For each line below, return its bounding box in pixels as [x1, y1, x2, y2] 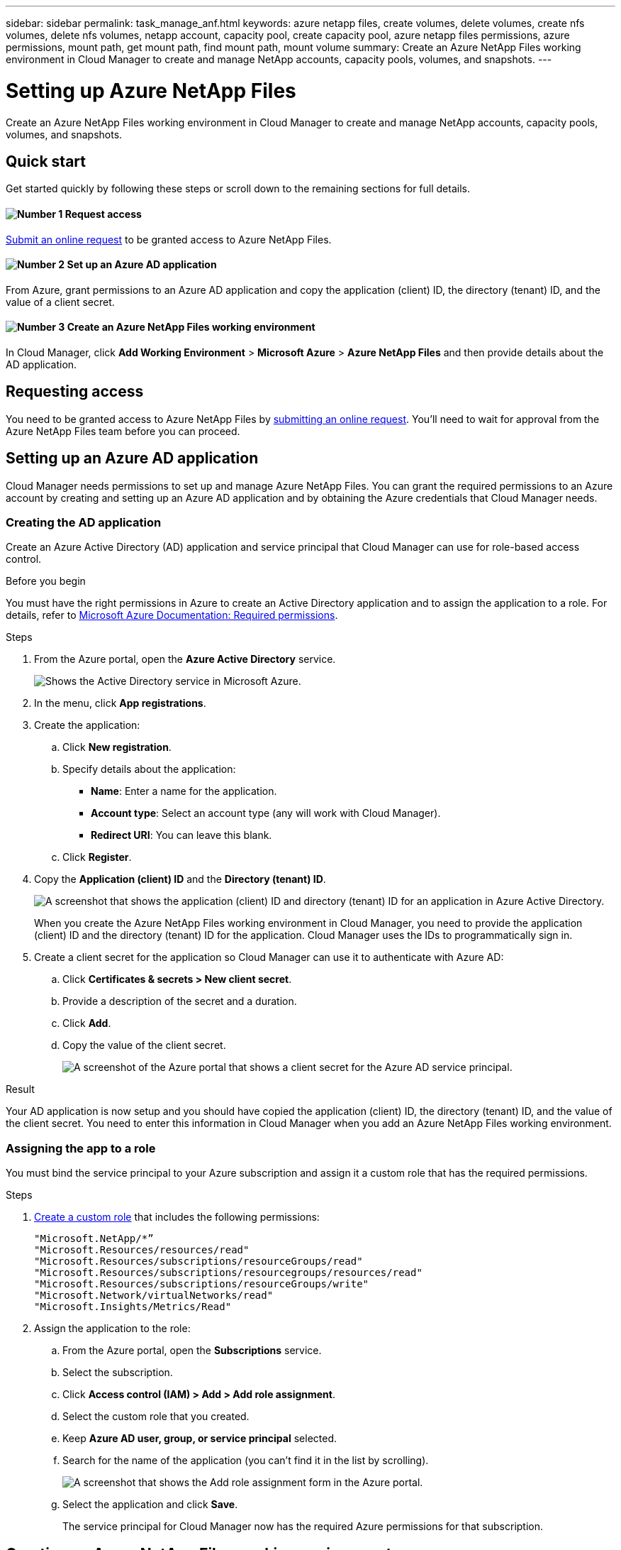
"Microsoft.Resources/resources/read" [34, 1244, 250, 1256]
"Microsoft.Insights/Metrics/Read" [34, 1301, 232, 1313]
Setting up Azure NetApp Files [6, 78, 296, 103]
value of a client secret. [6, 295, 115, 308]
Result [6, 1083, 35, 1096]
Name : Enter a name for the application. [91, 785, 277, 798]
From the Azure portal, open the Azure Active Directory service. [34, 653, 336, 666]
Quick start [6, 152, 86, 170]
